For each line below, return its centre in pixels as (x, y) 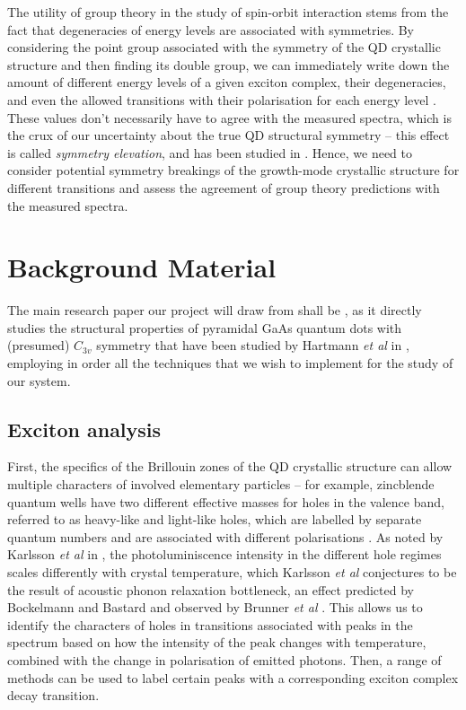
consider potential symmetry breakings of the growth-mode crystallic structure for (233, 170)
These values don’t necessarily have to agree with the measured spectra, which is (229, 117)
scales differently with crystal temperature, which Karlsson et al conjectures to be (232, 571)
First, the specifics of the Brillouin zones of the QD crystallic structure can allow (230, 466)
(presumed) (39, 345)
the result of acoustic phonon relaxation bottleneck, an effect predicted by (211, 589)
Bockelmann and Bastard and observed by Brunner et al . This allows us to (215, 607)
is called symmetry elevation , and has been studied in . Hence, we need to (210, 152)
